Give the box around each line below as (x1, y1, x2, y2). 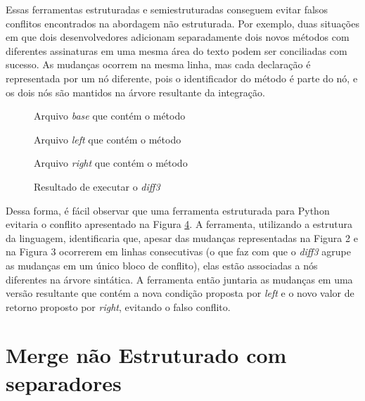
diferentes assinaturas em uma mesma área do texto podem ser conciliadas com (6, 43, 347, 58)
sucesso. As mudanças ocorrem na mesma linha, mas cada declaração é (6, 57, 311, 72)
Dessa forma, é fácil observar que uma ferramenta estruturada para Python (6, 203, 330, 217)
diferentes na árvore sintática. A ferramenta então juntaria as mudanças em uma (6, 272, 353, 286)
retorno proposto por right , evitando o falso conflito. (6, 299, 231, 314)
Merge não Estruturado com (6, 340, 287, 369)
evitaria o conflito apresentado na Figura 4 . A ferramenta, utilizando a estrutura (6, 217, 353, 231)
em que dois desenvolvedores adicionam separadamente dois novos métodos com (6, 30, 350, 44)
